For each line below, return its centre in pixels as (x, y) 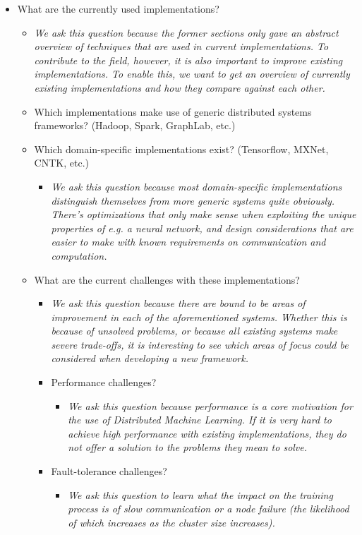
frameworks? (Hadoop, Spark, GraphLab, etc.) (135, 125)
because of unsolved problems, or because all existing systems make (194, 331)
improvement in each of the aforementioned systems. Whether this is (199, 317)
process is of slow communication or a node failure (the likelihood (209, 509)
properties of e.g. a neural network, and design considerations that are (202, 228)
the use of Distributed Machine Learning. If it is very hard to (200, 420)
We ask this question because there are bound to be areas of (178, 303)
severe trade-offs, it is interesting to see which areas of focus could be (200, 344)
